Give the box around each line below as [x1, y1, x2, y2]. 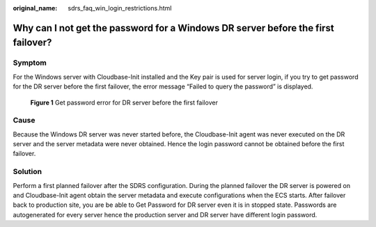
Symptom [13, 58, 47, 68]
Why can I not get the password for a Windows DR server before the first [13, 22, 334, 34]
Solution [13, 167, 42, 177]
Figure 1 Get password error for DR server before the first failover [30, 98, 219, 107]
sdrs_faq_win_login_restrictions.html [68, 4, 172, 12]
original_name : [13, 4, 58, 12]
